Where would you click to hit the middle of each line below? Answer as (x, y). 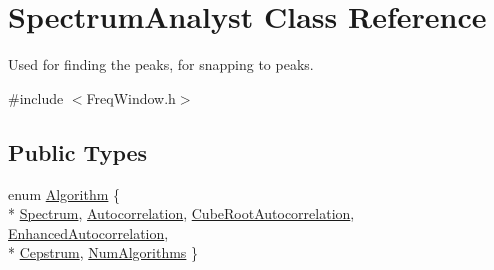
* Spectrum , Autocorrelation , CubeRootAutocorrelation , (181, 213)
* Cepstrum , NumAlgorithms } (103, 252)
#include (36, 97)
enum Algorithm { (64, 193)
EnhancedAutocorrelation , (88, 232)
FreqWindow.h (131, 97)
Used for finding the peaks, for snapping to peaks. (161, 64)
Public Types (78, 151)
